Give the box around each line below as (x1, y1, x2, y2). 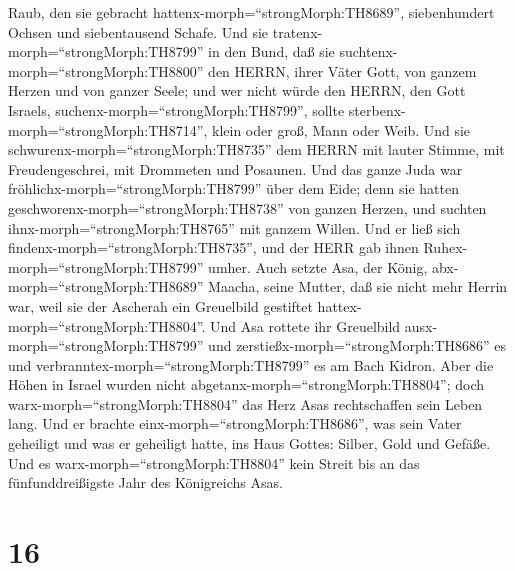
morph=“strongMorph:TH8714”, (8, 119, 208, 140)
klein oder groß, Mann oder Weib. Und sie (212, 119, 471, 140)
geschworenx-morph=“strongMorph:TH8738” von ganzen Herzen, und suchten (8, 197, 487, 218)
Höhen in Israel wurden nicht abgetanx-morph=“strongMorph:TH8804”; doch (8, 374, 485, 395)
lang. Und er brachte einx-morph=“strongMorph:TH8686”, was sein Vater (8, 413, 462, 434)
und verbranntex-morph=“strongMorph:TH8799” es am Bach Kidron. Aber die (8, 354, 494, 375)
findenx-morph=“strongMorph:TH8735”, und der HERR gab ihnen (8, 237, 419, 258)
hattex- (317, 295, 362, 316)
